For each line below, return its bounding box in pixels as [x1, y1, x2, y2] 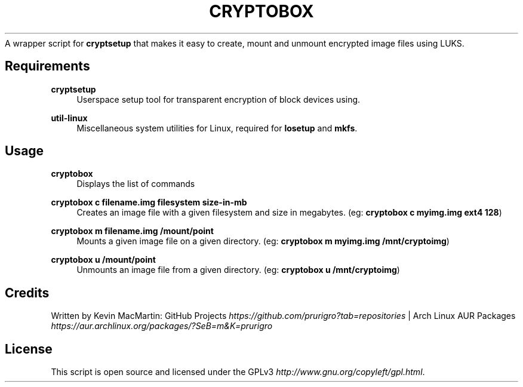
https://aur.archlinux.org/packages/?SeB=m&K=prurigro [51, 321, 273, 331]
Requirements [5, 59, 90, 74]
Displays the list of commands [76, 179, 195, 189]
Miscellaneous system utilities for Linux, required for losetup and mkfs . [76, 122, 358, 133]
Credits [5, 285, 50, 300]
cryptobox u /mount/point [51, 254, 156, 265]
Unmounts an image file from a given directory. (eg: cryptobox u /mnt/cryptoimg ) [76, 265, 400, 275]
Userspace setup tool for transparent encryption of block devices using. [76, 94, 361, 105]
